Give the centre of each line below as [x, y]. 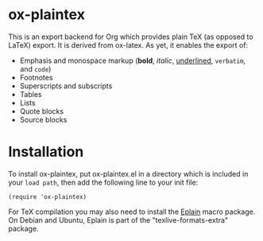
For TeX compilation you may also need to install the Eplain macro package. [132, 212]
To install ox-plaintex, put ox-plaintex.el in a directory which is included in [128, 173]
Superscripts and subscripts [66, 86]
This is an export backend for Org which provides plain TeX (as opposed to [131, 37]
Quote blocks [42, 111]
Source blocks [43, 119]
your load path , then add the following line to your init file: [103, 182]
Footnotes [36, 77]
